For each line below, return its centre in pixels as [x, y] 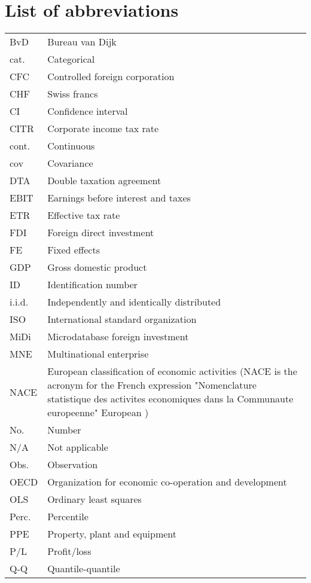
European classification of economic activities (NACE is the [172, 371]
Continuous [71, 146]
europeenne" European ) [98, 413]
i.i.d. [19, 302]
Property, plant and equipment [112, 534]
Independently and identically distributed [134, 302]
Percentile [68, 517]
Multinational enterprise [98, 354]
